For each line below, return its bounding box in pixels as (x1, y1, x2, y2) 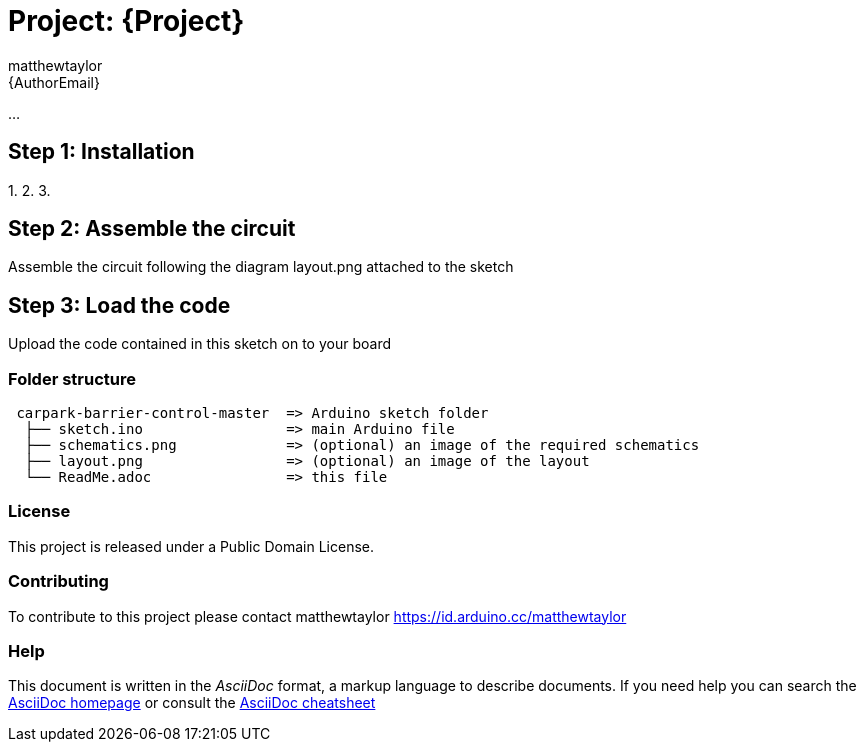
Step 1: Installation (8, 139, 195, 165)
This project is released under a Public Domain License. (8, 537, 374, 555)
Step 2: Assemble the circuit (8, 216, 296, 242)
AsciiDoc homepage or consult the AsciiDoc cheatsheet (8, 694, 376, 712)
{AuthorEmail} (8, 73, 100, 91)
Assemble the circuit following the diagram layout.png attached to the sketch (8, 258, 514, 276)
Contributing (8, 571, 109, 592)
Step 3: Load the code (8, 292, 231, 318)
